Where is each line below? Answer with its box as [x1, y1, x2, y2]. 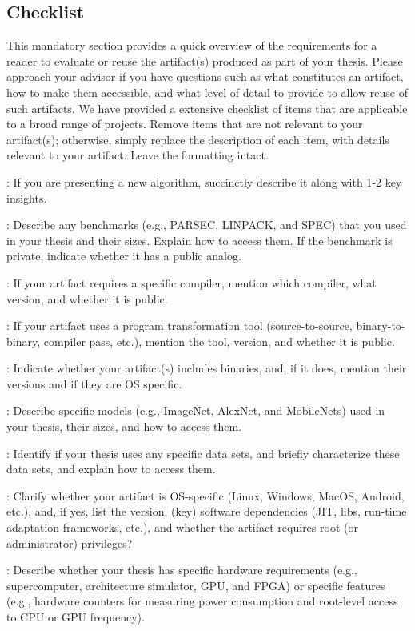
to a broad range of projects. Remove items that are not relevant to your [6, 115, 363, 132]
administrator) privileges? [6, 534, 133, 551]
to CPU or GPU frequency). [6, 609, 145, 625]
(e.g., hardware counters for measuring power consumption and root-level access [6, 593, 398, 609]
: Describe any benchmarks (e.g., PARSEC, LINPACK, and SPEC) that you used [6, 216, 407, 233]
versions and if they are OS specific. [6, 375, 182, 392]
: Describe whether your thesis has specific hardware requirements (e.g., [6, 561, 357, 578]
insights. [6, 189, 47, 206]
